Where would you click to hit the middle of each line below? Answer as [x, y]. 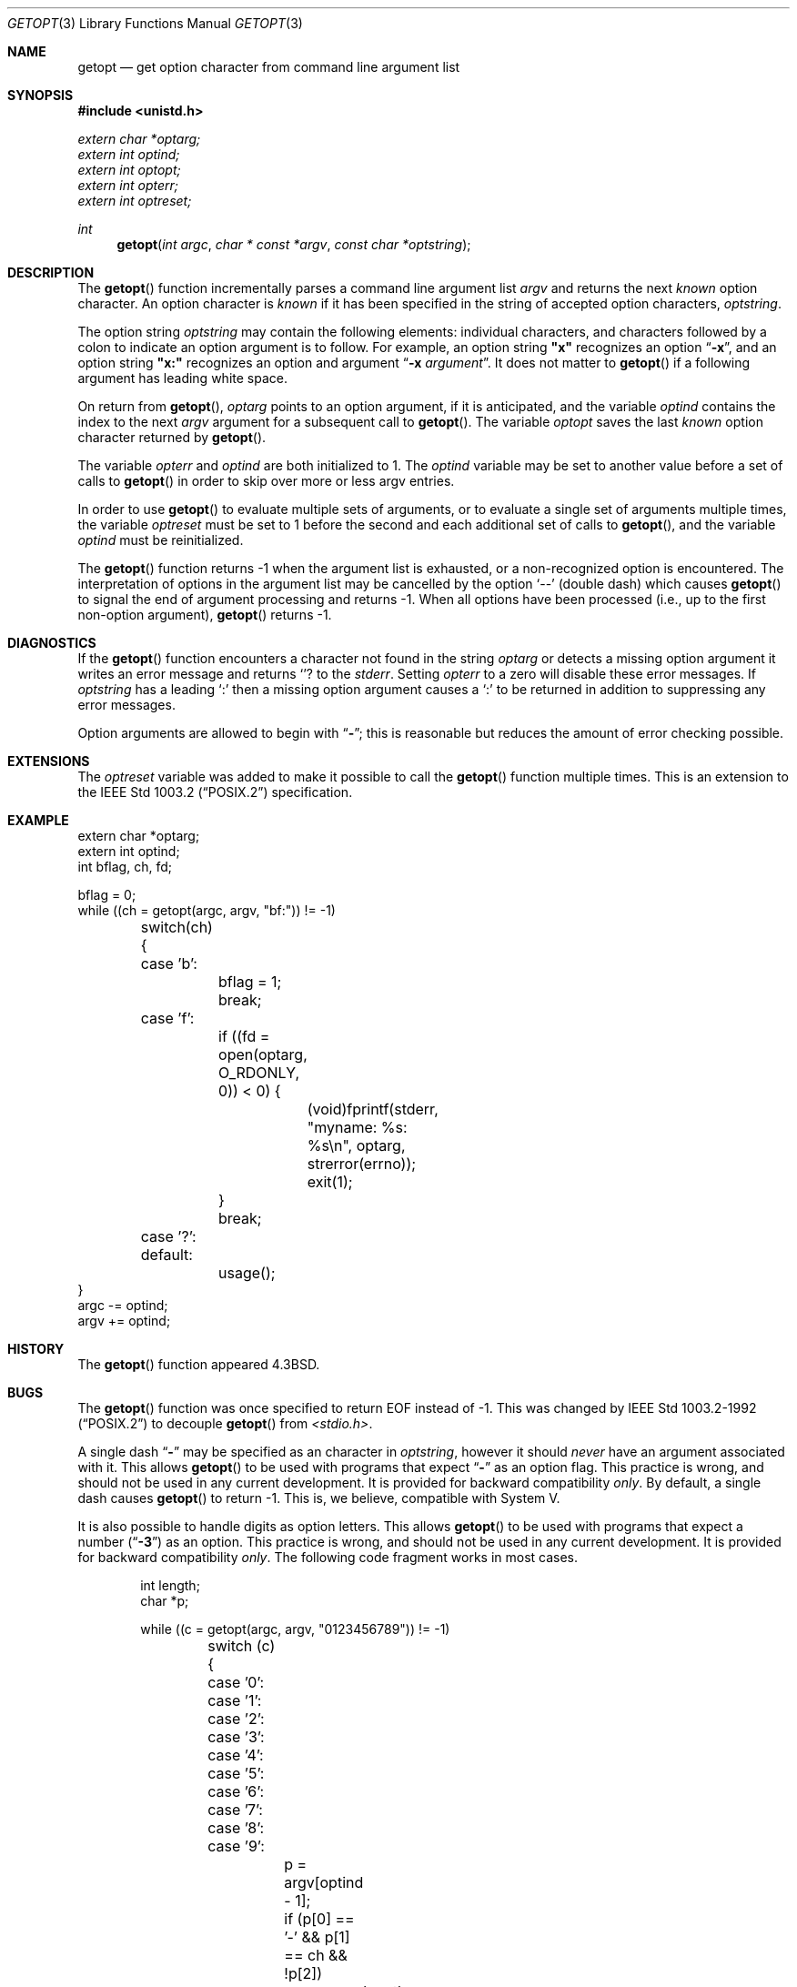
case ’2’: [236, 1719]
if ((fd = [244, 1036]
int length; [170, 1585]
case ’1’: [235, 1700]
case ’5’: [236, 1773]
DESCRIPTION [51, 272]
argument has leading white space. [182, 378]
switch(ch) [177, 927]
